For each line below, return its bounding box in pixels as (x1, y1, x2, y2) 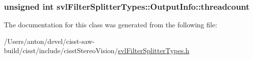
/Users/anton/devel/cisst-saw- (4, 36, 95, 46)
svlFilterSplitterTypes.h (118, 45, 190, 56)
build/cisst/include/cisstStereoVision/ (4, 45, 118, 56)
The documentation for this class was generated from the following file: (4, 20, 217, 30)
